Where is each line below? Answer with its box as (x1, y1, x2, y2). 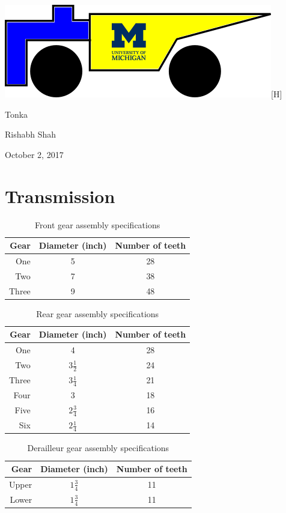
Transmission (5, 183, 115, 208)
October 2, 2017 (5, 148, 64, 160)
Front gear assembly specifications (35, 218, 160, 231)
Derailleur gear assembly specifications (27, 442, 169, 454)
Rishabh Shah (5, 128, 56, 141)
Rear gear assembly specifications (36, 307, 159, 320)
